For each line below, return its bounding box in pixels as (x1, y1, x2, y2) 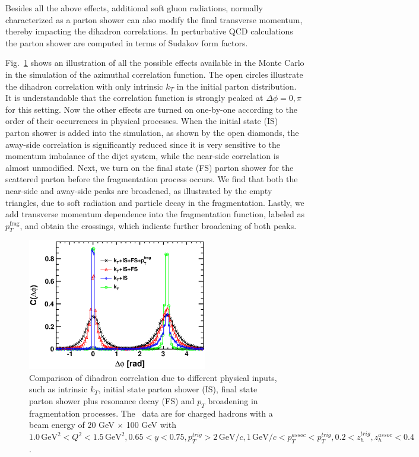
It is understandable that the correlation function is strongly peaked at (5, 91, 264, 104)
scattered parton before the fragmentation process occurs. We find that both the (5, 173, 298, 185)
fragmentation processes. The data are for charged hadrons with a (29, 407, 273, 419)
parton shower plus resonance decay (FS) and (29, 395, 195, 407)
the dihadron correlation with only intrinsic (5, 80, 163, 92)
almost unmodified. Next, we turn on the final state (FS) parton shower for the (5, 161, 294, 173)
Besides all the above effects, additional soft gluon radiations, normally (5, 2, 263, 14)
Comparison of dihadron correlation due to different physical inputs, (29, 371, 277, 383)
